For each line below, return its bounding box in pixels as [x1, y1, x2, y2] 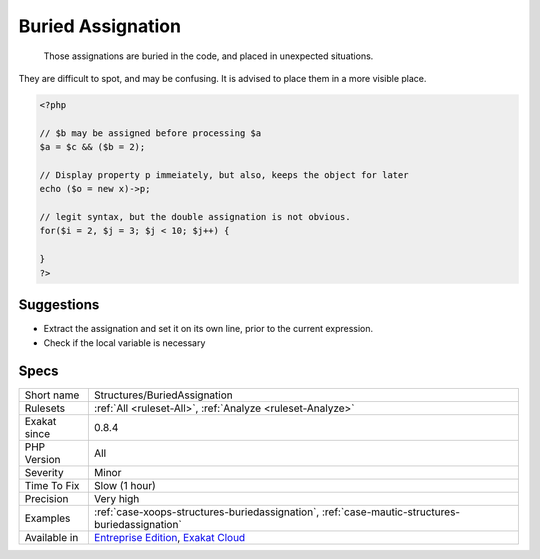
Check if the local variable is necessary [43, 336, 206, 349]
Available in [24, 531, 79, 545]
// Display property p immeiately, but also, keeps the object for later [39, 169, 409, 180]
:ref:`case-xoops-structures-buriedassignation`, [93, 505, 320, 519]
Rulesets [24, 401, 65, 415]
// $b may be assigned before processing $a [39, 127, 262, 139]
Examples [24, 511, 71, 525]
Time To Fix [24, 479, 80, 493]
